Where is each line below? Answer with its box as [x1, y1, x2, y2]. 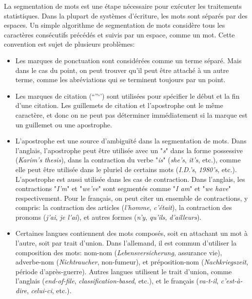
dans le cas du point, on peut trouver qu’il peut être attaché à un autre [15, 65, 229, 75]
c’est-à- [220, 276, 243, 286]
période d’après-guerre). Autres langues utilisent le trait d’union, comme [15, 266, 232, 276]
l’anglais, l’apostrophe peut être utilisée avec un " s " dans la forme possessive [15, 145, 243, 155]
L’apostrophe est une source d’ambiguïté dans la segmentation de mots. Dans [15, 136, 247, 146]
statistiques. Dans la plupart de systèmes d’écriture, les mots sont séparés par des [4, 10, 248, 20]
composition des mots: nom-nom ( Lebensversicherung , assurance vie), [15, 247, 222, 257]
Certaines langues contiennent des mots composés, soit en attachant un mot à [15, 228, 248, 238]
